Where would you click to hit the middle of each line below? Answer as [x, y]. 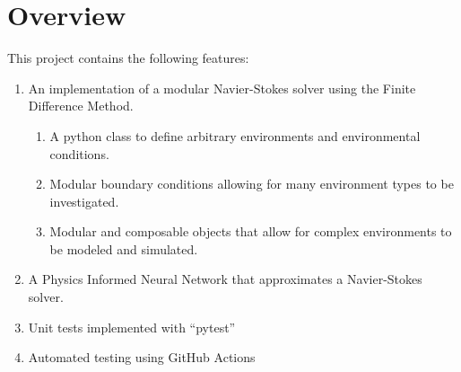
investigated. [84, 201]
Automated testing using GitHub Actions [142, 357]
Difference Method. [81, 106]
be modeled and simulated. [124, 248]
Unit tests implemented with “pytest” [132, 327]
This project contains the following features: [128, 58]
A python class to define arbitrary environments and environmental [235, 135]
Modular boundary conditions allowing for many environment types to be [252, 184]
